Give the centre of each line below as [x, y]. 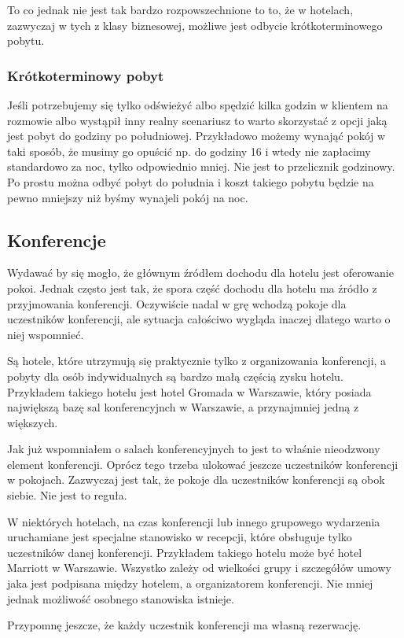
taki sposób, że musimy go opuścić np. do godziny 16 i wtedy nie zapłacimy [189, 151]
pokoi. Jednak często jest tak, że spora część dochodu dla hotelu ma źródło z [192, 288]
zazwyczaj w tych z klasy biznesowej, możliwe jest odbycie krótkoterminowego [195, 25]
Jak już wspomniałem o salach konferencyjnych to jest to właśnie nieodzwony [194, 449]
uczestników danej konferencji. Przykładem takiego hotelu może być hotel [185, 552]
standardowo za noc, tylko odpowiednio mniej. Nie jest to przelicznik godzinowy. [201, 166]
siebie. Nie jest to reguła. [67, 495]
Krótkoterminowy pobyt [86, 75]
